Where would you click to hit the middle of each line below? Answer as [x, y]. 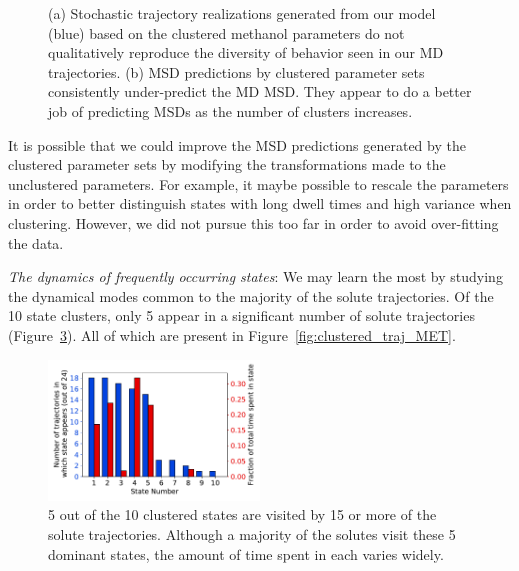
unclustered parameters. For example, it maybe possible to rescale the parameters [258, 183]
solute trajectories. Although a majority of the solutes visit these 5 [252, 534]
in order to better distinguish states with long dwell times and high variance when [260, 203]
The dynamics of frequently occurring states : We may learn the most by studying [255, 276]
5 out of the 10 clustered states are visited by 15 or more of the [242, 514]
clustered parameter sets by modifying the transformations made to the [227, 164]
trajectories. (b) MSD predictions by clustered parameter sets [236, 71]
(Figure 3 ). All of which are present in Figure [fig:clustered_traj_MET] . [232, 334]
